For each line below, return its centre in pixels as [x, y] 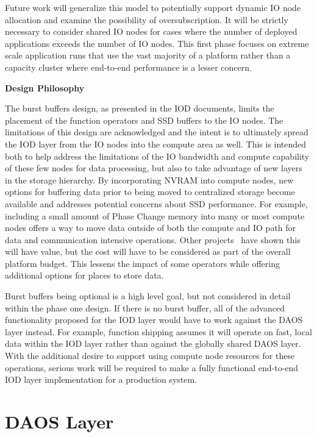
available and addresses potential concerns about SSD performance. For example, [156, 203]
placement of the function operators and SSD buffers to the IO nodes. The [144, 120]
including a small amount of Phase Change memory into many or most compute [155, 215]
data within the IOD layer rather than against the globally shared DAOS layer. [153, 343]
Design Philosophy [45, 87]
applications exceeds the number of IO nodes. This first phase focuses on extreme [157, 43]
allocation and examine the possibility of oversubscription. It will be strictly [147, 19]
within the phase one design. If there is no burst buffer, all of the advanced [145, 307]
